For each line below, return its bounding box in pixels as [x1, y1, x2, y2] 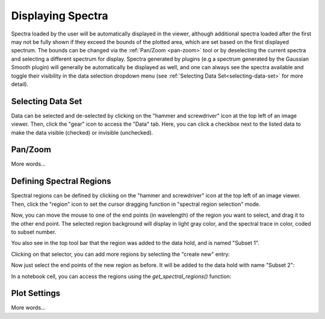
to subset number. [11, 228, 57, 235]
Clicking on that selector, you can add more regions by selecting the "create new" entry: [11, 250, 230, 258]
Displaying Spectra [11, 9, 108, 22]
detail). [11, 80, 29, 87]
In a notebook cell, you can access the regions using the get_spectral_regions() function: [11, 273, 232, 280]
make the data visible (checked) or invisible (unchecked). [11, 129, 153, 136]
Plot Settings [11, 288, 61, 299]
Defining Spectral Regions [11, 176, 111, 187]
